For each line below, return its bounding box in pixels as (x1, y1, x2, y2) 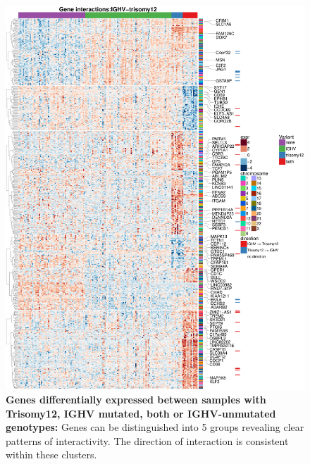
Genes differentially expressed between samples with (6, 392, 266, 407)
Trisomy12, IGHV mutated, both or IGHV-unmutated (6, 406, 276, 420)
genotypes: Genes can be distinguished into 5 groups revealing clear (6, 420, 304, 434)
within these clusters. (6, 447, 97, 462)
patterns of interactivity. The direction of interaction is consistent (6, 433, 289, 448)
